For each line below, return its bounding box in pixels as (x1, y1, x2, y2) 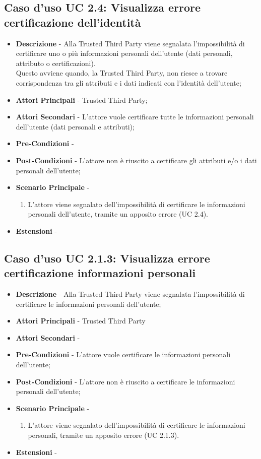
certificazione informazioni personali (4, 265, 196, 281)
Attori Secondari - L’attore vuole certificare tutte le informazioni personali (16, 111, 254, 122)
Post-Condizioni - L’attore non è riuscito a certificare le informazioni (16, 376, 235, 386)
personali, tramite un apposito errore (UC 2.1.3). (28, 430, 179, 440)
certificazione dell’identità (4, 14, 141, 30)
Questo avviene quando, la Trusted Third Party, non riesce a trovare (16, 68, 228, 78)
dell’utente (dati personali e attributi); (16, 121, 135, 132)
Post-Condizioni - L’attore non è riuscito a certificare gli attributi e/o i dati (16, 155, 257, 165)
